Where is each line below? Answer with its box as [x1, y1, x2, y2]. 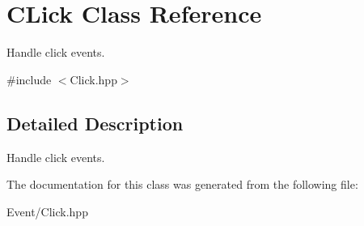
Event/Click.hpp [6, 203, 88, 220]
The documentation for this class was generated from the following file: [6, 176, 358, 193]
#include [6, 70, 52, 87]
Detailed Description [6, 110, 184, 135]
